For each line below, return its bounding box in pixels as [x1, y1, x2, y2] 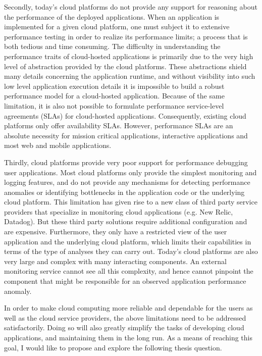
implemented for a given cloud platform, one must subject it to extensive [4, 21, 230, 32]
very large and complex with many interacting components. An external [4, 256, 227, 266]
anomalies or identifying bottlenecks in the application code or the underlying [4, 186, 245, 197]
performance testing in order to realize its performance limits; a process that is [4, 31, 248, 41]
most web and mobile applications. [4, 140, 112, 150]
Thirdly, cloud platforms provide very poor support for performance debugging [4, 157, 248, 167]
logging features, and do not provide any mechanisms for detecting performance [4, 177, 250, 187]
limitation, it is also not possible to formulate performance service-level [4, 100, 224, 111]
